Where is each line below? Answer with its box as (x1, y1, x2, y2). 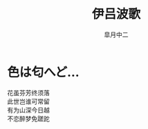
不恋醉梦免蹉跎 (7, 115, 50, 123)
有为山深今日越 (7, 106, 50, 114)
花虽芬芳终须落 (7, 88, 50, 97)
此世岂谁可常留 (7, 97, 50, 106)
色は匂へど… (7, 64, 80, 80)
